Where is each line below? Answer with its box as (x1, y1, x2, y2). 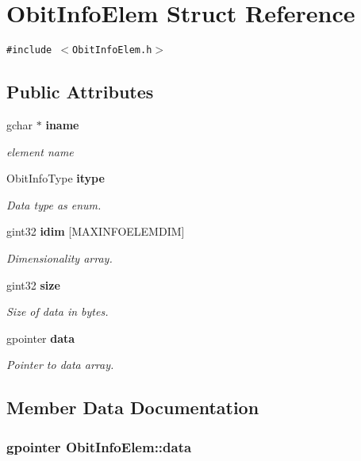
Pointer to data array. (6, 356, 114, 373)
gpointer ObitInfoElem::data (6, 436, 192, 456)
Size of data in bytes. (6, 303, 109, 320)
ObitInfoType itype (6, 170, 105, 186)
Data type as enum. (6, 196, 102, 213)
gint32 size (6, 276, 60, 293)
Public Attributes (6, 79, 154, 104)
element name (6, 143, 74, 159)
